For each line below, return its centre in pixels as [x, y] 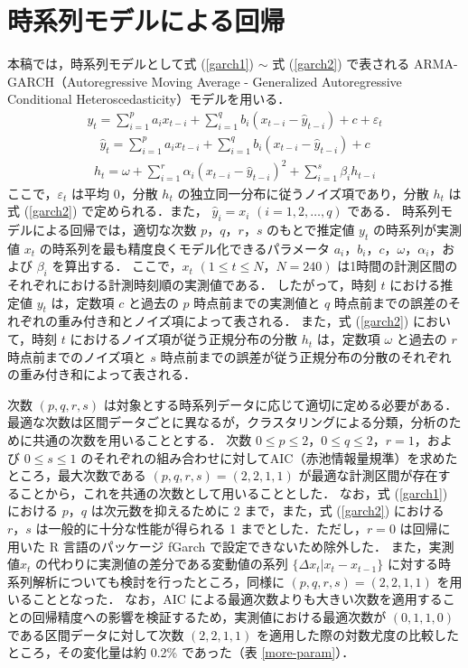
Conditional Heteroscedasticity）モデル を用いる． [149, 99]
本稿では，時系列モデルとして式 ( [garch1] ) [131, 64]
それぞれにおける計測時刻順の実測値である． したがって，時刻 [192, 285]
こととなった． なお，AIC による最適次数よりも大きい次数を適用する [237, 599]
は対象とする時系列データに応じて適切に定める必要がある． [281, 404]
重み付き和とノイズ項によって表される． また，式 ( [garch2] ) [233, 321]
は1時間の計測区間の [398, 266]
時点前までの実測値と [257, 302]
